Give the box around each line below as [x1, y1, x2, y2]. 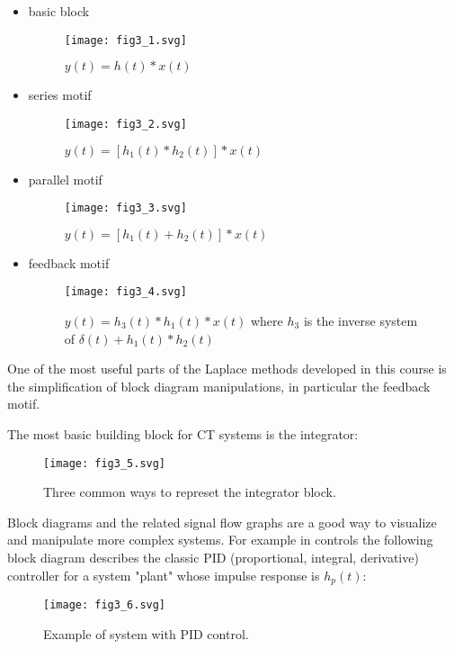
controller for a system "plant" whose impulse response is [7, 565, 320, 584]
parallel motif [28, 169, 102, 188]
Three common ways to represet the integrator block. [43, 482, 336, 501]
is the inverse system [303, 311, 418, 329]
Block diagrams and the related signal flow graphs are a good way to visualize [7, 512, 437, 531]
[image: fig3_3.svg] [64, 202, 187, 215]
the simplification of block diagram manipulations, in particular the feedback [7, 376, 431, 395]
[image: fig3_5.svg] [43, 456, 166, 470]
